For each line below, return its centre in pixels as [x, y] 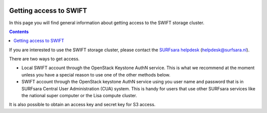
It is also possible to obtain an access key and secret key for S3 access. [82, 105]
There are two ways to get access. [44, 59]
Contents [19, 32]
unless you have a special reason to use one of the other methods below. [96, 75]
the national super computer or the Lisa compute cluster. [79, 96]
